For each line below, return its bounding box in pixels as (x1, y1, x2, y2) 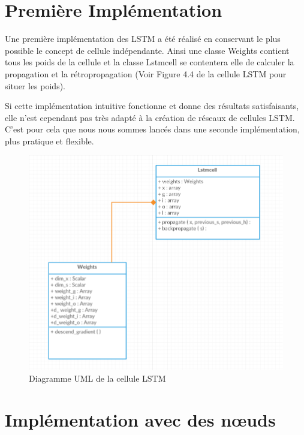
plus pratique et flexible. (5, 134, 94, 147)
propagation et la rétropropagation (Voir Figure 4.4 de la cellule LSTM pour (5, 67, 287, 80)
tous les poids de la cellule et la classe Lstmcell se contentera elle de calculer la (5, 56, 294, 68)
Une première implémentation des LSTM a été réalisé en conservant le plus (5, 32, 281, 45)
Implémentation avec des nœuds (5, 407, 276, 432)
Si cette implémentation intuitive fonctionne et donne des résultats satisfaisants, (5, 99, 299, 112)
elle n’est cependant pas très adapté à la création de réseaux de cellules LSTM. (5, 111, 295, 123)
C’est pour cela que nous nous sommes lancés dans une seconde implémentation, (5, 123, 300, 135)
